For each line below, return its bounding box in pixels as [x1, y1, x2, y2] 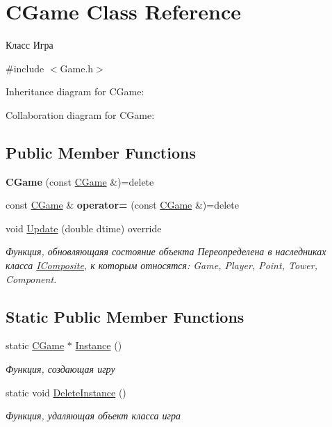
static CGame [6, 338, 65, 353]
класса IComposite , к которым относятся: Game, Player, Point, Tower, [6, 258, 317, 273]
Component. [6, 271, 57, 286]
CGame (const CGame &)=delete [6, 174, 154, 188]
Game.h [60, 61, 94, 75]
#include [6, 61, 44, 75]
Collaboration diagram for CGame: [6, 107, 155, 122]
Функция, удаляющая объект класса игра [6, 408, 181, 423]
